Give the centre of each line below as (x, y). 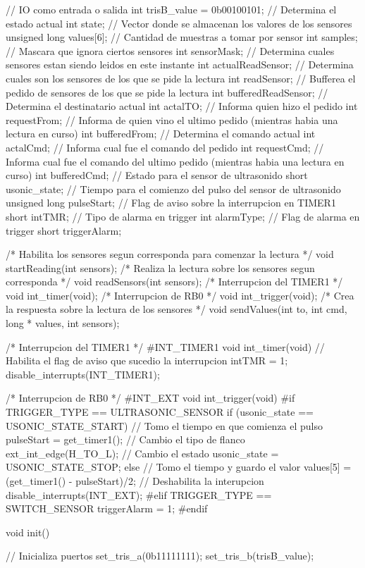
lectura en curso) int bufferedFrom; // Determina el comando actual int (161, 134)
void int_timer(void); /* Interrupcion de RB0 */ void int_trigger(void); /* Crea (180, 295)
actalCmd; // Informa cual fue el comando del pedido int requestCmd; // (165, 147)
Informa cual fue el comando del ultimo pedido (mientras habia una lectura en (175, 161)
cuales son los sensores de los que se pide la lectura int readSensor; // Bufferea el (181, 78)
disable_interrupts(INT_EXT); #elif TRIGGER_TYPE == (139, 494)
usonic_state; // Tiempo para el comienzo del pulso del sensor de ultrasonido (173, 189)
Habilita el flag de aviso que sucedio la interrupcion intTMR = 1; (147, 360)
